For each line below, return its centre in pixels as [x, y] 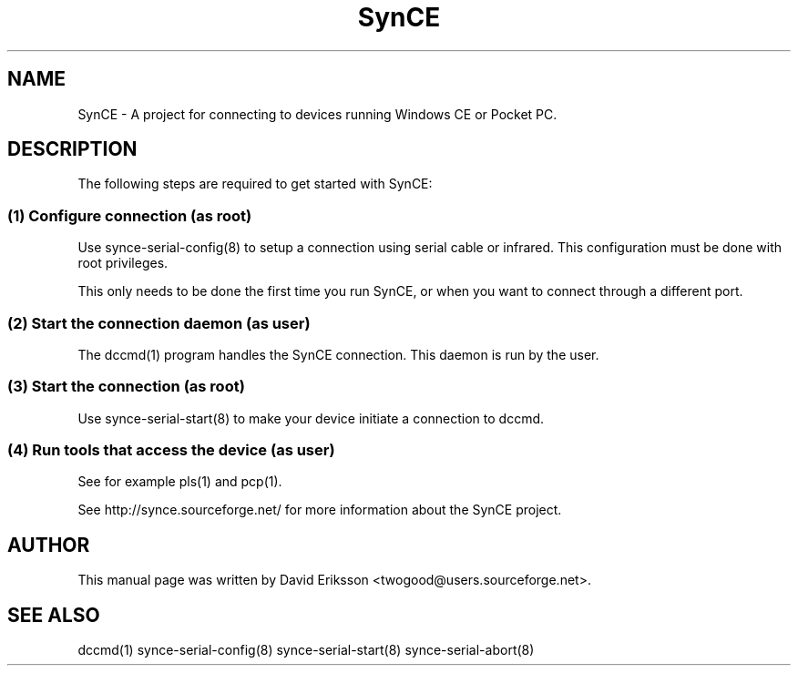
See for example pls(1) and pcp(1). [180, 482]
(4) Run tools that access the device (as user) [171, 450]
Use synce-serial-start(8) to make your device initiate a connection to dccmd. [311, 418]
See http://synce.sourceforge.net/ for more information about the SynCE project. [320, 510]
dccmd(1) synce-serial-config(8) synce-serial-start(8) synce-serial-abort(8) [306, 650]
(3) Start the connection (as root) [126, 387]
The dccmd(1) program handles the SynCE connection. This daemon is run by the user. [338, 354]
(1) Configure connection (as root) [130, 215]
